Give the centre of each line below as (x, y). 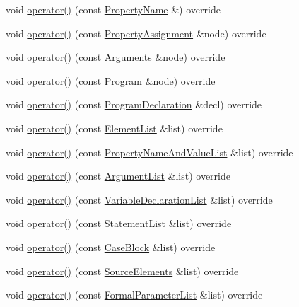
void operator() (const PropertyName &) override (113, 9)
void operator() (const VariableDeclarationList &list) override (139, 199)
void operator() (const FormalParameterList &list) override (134, 295)
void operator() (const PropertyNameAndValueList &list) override (149, 152)
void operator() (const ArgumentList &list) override (118, 176)
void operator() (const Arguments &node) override (116, 57)
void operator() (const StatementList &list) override (119, 223)
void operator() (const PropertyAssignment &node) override (136, 33)
